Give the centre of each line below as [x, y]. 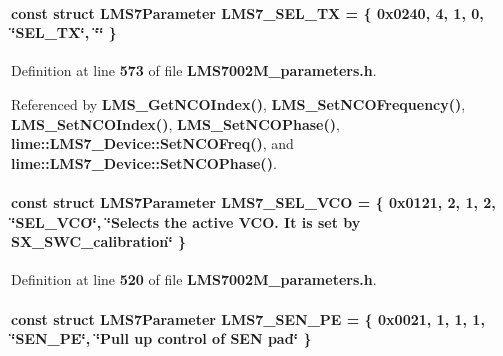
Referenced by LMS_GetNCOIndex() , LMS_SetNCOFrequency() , [238, 103]
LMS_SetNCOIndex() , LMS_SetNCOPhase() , [175, 123]
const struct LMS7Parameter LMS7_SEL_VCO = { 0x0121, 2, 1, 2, [253, 201]
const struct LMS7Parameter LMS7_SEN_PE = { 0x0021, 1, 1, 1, [248, 318]
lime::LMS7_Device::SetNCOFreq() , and [152, 143]
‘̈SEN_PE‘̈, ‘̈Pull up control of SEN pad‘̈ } [161, 338]
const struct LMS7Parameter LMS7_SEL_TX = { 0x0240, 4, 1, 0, [247, 12]
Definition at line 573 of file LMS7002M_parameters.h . [194, 70]
